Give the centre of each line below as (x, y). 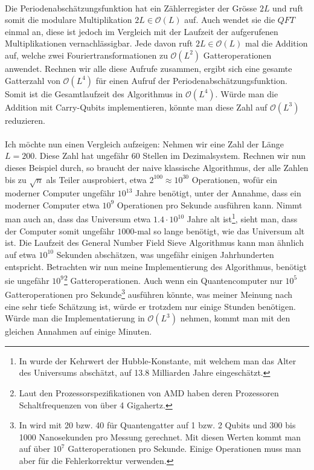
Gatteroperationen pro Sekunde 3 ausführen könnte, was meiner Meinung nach (149, 294)
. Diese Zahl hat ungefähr (82, 156)
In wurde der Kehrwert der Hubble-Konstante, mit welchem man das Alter (158, 360)
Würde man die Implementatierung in (75, 318)
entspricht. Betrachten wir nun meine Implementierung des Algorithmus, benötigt (156, 266)
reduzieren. (25, 120)
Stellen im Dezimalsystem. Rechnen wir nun (224, 156)
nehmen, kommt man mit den (235, 318)
